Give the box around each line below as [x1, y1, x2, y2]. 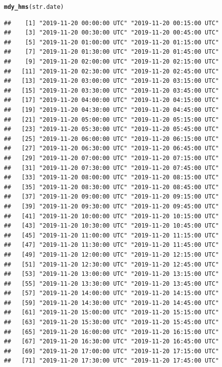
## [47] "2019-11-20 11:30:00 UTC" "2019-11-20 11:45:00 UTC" [4, 241, 219, 249]
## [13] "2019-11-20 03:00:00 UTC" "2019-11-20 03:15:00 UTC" [4, 77, 219, 85]
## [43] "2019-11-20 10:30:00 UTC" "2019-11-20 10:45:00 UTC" [4, 222, 219, 230]
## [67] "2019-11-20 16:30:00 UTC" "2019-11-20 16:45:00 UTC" [4, 338, 219, 345]
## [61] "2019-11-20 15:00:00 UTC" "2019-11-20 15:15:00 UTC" [4, 309, 219, 316]
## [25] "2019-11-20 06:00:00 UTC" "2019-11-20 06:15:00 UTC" [4, 135, 219, 142]
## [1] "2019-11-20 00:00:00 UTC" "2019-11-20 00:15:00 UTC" [4, 19, 219, 27]
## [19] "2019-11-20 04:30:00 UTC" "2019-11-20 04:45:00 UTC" [4, 106, 219, 113]
